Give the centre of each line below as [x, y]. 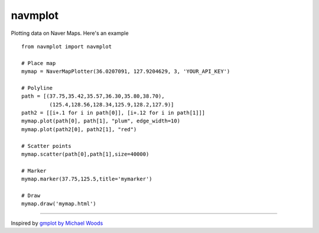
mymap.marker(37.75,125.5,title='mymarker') [87, 179]
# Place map [39, 63]
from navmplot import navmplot [67, 46]
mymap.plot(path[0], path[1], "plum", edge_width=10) [101, 121]
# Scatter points [46, 146]
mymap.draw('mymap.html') [59, 204]
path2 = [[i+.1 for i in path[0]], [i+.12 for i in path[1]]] [113, 113]
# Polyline [37, 88]
